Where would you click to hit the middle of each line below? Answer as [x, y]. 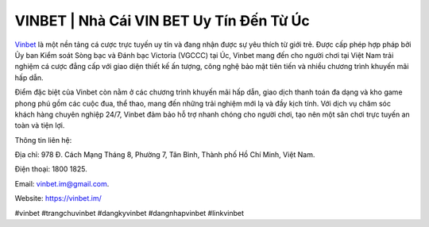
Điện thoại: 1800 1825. [51, 169]
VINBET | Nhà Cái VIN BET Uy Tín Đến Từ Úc [162, 21]
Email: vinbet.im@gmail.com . [62, 183]
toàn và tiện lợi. [40, 125]
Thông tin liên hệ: [43, 140]
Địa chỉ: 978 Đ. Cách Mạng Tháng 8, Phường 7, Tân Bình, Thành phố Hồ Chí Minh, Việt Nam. [165, 155]
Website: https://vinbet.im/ [58, 198]
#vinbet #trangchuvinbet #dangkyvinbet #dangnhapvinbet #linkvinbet [129, 213]
